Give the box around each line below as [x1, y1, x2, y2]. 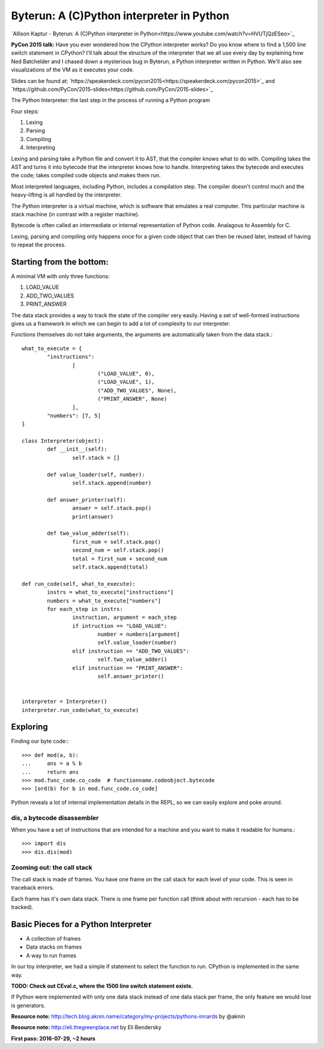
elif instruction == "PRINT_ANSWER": [72, 664, 183, 671]
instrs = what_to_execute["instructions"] [47, 589, 174, 596]
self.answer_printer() [97, 673, 164, 680]
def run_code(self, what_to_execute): [22, 580, 136, 587]
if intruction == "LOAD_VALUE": [72, 622, 167, 629]
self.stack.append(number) [72, 479, 152, 487]
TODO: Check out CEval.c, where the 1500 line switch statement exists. [11, 982, 193, 990]
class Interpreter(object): [22, 437, 104, 445]
